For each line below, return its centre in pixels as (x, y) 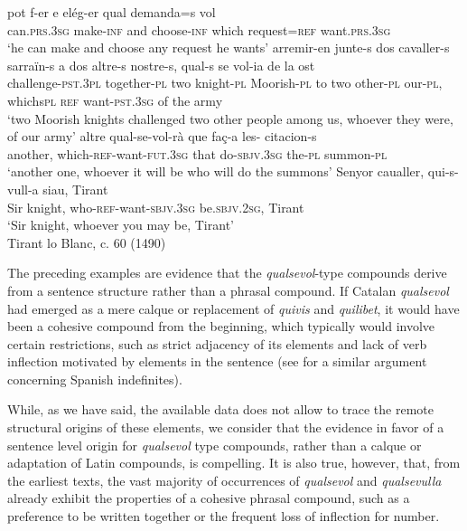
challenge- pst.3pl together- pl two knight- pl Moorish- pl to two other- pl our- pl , (225, 83)
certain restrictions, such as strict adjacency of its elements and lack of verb (217, 343)
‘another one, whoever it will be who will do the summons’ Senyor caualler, (216, 171)
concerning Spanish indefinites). (95, 379)
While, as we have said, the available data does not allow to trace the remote (220, 409)
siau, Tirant (75, 189)
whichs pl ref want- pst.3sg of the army (115, 100)
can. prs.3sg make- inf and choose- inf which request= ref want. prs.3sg (199, 29)
